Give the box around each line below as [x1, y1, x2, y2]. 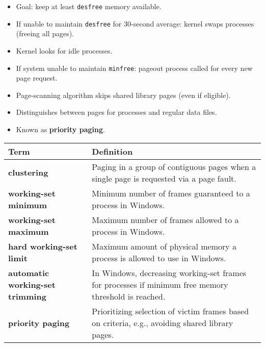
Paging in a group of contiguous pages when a [92, 160, 256, 172]
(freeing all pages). [16, 28, 74, 39]
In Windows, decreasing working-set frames [92, 266, 247, 279]
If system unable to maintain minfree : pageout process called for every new [16, 62, 253, 73]
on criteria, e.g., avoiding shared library [92, 316, 233, 329]
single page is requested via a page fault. [92, 172, 236, 184]
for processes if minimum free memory [92, 278, 228, 290]
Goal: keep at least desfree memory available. [16, 1, 162, 11]
